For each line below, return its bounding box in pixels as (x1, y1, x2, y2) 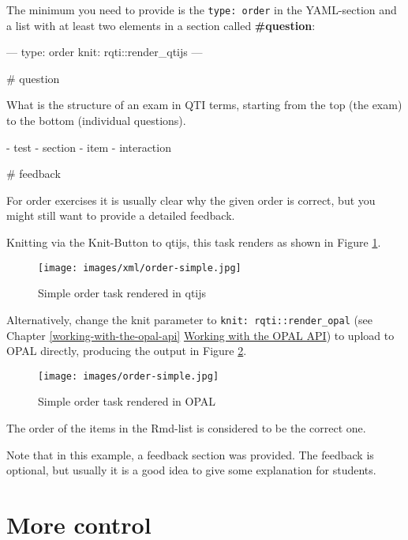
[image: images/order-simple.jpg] (38, 370, 219, 382)
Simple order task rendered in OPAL (38, 393, 216, 410)
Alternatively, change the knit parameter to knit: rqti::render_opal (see (6, 311, 372, 327)
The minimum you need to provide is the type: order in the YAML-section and (6, 2, 397, 17)
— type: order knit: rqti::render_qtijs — (6, 43, 203, 60)
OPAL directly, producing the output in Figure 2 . (6, 342, 247, 359)
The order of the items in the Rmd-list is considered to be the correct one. (6, 419, 366, 436)
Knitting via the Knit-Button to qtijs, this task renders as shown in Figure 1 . (6, 234, 381, 250)
